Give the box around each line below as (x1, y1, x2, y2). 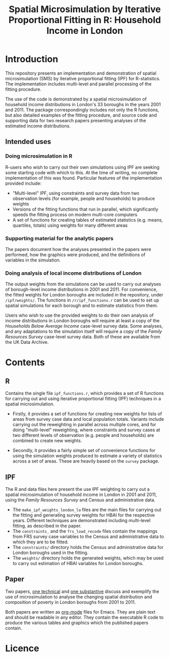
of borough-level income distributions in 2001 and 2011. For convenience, (5, 286, 158, 292)
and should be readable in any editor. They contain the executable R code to (5, 614, 164, 620)
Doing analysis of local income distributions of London (5, 269, 142, 276)
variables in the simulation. (5, 257, 61, 263)
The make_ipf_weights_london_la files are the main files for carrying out (12, 507, 161, 513)
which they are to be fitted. (12, 539, 69, 545)
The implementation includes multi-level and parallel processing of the (5, 81, 152, 87)
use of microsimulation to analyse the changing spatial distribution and (5, 593, 152, 599)
